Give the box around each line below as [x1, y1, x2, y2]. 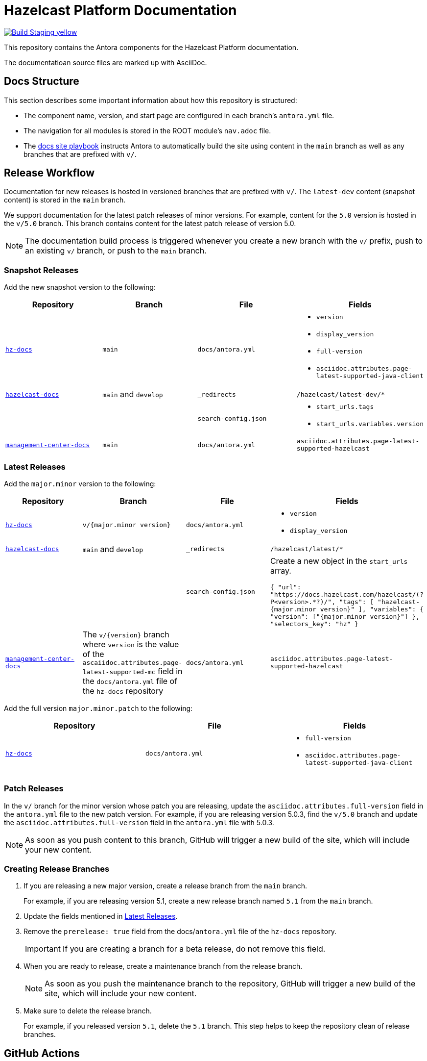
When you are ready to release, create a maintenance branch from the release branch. [24, 962, 303, 971]
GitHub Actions [4, 1047, 80, 1060]
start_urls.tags [316, 403, 374, 411]
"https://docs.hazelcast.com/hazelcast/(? [270, 590, 424, 598]
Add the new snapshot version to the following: [4, 283, 156, 292]
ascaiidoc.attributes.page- [82, 658, 183, 666]
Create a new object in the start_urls [270, 556, 408, 566]
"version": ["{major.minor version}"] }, [270, 612, 420, 620]
